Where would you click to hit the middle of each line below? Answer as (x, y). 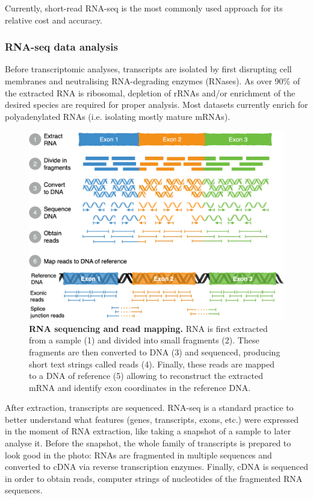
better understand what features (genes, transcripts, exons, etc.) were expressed (152, 419)
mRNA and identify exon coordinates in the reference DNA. (140, 387)
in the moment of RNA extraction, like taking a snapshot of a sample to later (148, 431)
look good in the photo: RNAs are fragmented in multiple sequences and (138, 455)
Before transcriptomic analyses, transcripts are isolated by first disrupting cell (148, 69)
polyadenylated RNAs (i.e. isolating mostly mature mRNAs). (118, 116)
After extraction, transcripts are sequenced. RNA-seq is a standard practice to (149, 408)
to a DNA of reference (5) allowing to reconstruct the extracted (146, 376)
